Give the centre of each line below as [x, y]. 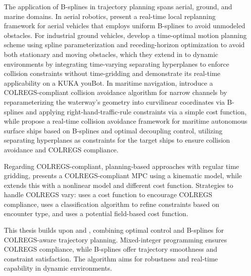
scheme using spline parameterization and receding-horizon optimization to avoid [124, 45]
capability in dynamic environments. [58, 268]
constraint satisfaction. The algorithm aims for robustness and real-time [111, 258]
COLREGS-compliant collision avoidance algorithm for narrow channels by [116, 92]
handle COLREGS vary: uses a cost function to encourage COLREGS [108, 194]
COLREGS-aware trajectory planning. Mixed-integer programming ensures [116, 239]
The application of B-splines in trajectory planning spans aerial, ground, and [118, 6]
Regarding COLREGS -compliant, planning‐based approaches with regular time [122, 166]
